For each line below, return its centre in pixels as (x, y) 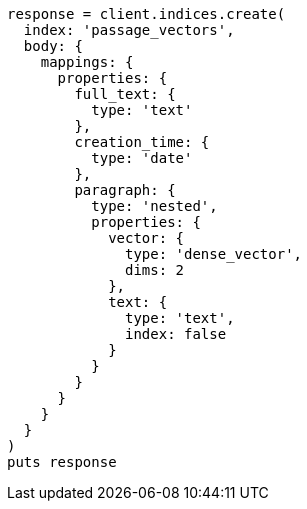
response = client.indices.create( (146, 14)
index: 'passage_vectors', (129, 30)
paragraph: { (125, 190)
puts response (62, 462)
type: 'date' (142, 158)
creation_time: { (142, 142)
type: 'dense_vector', (214, 254)
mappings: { (87, 62)
